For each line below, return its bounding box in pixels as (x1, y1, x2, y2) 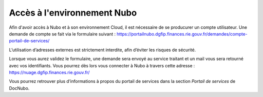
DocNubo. (9, 85, 30, 91)
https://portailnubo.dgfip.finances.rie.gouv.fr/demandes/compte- (116, 31, 248, 37)
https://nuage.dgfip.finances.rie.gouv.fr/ (9, 69, 90, 75)
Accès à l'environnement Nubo (9, 7, 137, 18)
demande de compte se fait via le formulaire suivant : (9, 31, 116, 37)
